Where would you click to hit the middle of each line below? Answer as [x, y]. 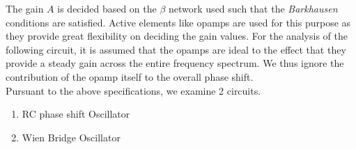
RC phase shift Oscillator [76, 114]
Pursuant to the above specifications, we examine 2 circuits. [133, 90]
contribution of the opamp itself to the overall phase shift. [130, 76]
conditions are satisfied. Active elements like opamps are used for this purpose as [178, 22]
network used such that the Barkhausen [253, 8]
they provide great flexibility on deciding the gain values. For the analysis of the [177, 36]
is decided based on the [107, 8]
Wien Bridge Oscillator [71, 137]
